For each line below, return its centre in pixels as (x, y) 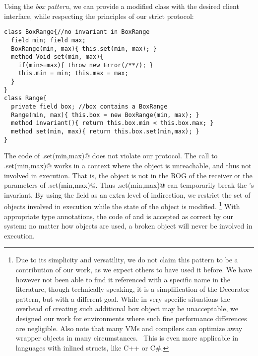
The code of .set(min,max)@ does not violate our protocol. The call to (111, 156)
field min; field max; (48, 40)
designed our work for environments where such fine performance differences (131, 318)
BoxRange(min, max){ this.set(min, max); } (84, 49)
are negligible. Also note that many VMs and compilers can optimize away (129, 328)
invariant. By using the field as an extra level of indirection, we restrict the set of (127, 194)
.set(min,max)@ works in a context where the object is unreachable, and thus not (128, 165)
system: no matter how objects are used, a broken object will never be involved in (128, 226)
